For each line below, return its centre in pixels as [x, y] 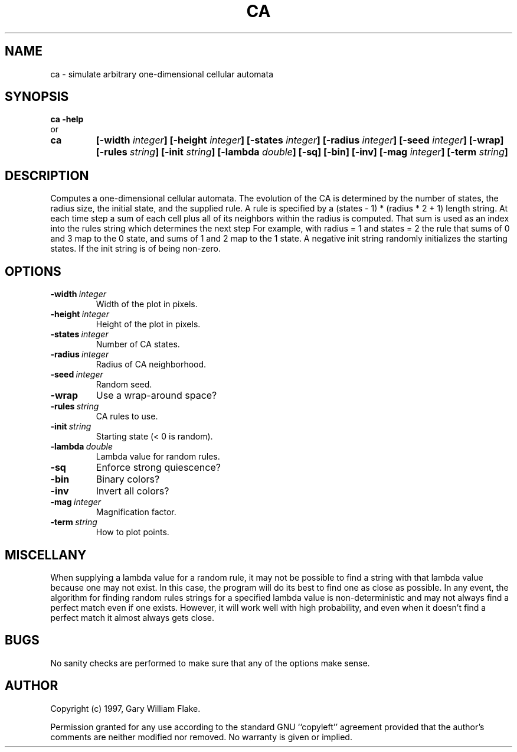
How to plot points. [132, 532]
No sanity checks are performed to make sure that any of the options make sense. [210, 663]
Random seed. [124, 385]
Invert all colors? [132, 491]
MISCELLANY [46, 555]
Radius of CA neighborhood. [151, 364]
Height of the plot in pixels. [148, 324]
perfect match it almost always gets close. [132, 617]
